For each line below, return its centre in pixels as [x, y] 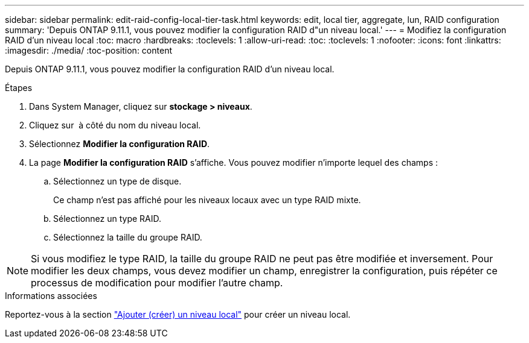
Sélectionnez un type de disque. [117, 181]
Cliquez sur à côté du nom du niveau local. [115, 125]
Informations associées [51, 296]
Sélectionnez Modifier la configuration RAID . [120, 144]
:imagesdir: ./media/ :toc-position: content [88, 50]
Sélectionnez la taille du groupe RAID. [128, 237]
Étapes [19, 88]
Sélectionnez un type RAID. [107, 219]
